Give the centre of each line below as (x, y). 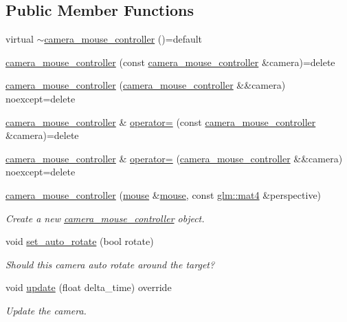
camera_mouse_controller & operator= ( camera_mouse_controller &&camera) (174, 158)
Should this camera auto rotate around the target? (110, 264)
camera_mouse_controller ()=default (123, 39)
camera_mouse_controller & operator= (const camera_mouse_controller (161, 121)
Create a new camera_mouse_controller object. (105, 218)
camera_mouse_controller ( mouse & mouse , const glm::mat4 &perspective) (164, 194)
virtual (20, 39)
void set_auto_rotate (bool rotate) (80, 241)
